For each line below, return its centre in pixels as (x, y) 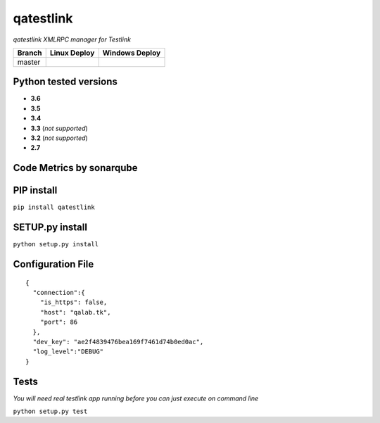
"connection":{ (59, 293)
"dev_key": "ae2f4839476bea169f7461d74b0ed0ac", (118, 342)
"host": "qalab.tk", (75, 312)
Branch (30, 53)
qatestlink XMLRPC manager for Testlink (72, 39)
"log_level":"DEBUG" (68, 352)
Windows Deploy (132, 53)
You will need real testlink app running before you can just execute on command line (136, 398)
